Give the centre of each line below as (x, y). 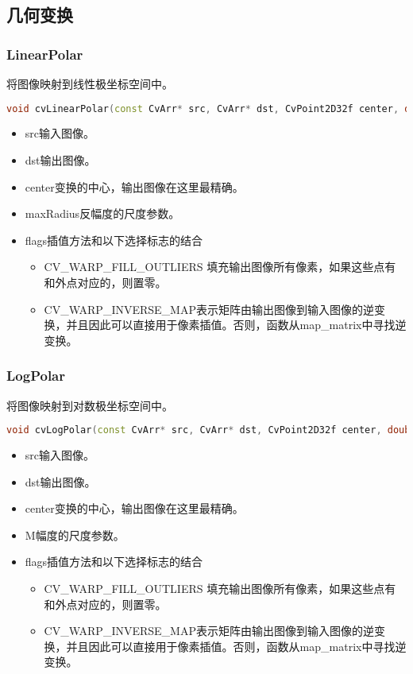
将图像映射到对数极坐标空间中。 (90, 405)
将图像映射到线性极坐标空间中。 (90, 83)
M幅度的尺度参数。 (75, 535)
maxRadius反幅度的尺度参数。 (102, 213)
